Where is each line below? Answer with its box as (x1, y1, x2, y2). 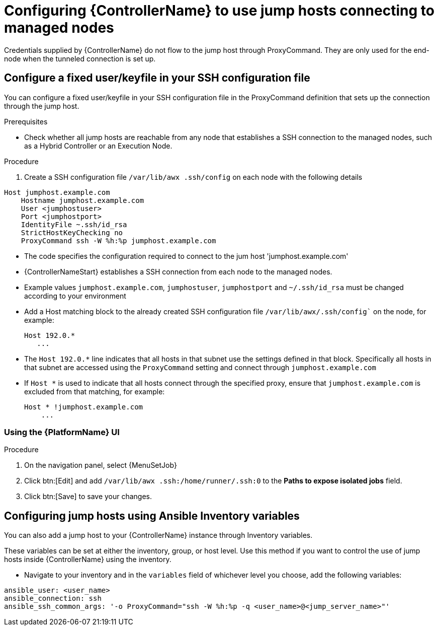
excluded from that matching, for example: (24, 387, 165, 396)
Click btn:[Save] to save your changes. (24, 492, 152, 501)
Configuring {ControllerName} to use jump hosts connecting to (4, 2, 434, 19)
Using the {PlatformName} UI (4, 427, 120, 437)
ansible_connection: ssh (4, 594, 102, 603)
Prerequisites (4, 117, 48, 126)
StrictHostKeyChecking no (21, 228, 123, 237)
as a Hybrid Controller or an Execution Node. (24, 141, 172, 150)
